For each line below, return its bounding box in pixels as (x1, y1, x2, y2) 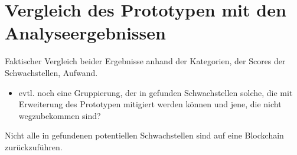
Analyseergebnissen (5, 21, 166, 45)
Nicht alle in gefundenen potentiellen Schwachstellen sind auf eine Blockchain (5, 129, 284, 141)
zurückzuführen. (5, 140, 63, 153)
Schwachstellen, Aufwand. (5, 66, 98, 78)
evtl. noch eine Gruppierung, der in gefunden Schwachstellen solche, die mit (18, 86, 293, 98)
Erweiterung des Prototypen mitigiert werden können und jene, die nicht (18, 98, 282, 110)
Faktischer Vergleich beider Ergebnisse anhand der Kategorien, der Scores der (5, 55, 286, 67)
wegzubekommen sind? (18, 109, 101, 121)
